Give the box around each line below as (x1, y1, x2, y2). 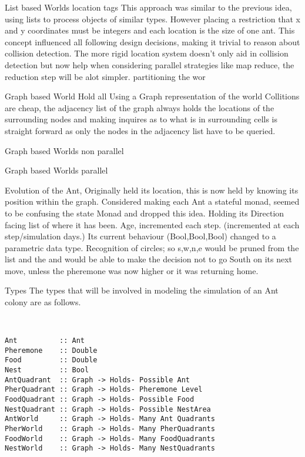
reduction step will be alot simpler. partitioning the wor (5, 70, 206, 82)
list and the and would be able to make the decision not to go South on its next (5, 253, 293, 265)
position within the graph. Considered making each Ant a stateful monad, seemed (5, 195, 300, 208)
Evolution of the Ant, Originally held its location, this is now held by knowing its (5, 184, 299, 196)
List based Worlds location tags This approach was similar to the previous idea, (5, 1, 292, 13)
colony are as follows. (5, 296, 81, 308)
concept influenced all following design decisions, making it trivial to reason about (5, 35, 300, 48)
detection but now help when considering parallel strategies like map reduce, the (5, 58, 294, 71)
